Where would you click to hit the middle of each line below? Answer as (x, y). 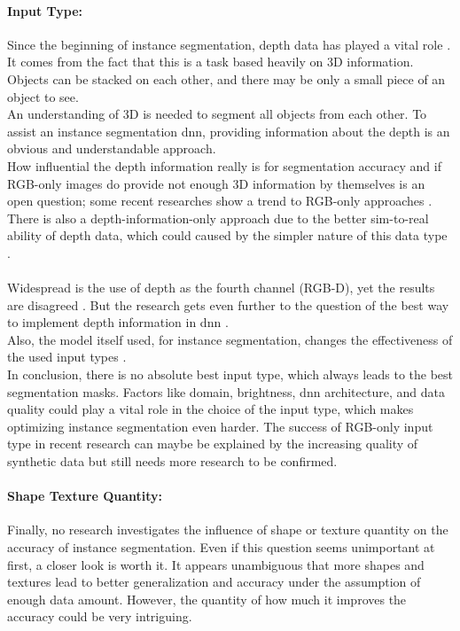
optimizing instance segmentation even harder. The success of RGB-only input (220, 426)
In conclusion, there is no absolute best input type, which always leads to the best (230, 374)
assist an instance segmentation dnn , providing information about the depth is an (229, 131)
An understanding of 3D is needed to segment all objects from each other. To (217, 114)
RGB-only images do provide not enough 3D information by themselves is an (216, 183)
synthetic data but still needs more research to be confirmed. (172, 461)
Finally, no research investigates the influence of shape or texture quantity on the (228, 530)
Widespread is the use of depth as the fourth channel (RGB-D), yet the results (221, 288)
